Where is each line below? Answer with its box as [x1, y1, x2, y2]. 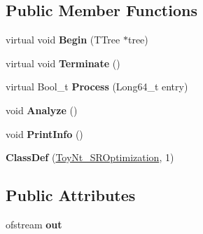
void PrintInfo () [6, 126, 83, 141]
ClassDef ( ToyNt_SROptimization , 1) [6, 150, 174, 165]
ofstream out [6, 216, 62, 231]
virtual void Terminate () [6, 55, 120, 70]
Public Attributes [6, 184, 136, 206]
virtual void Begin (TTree [6, 32, 120, 47]
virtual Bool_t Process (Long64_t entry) [6, 79, 188, 94]
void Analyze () [6, 102, 78, 117]
